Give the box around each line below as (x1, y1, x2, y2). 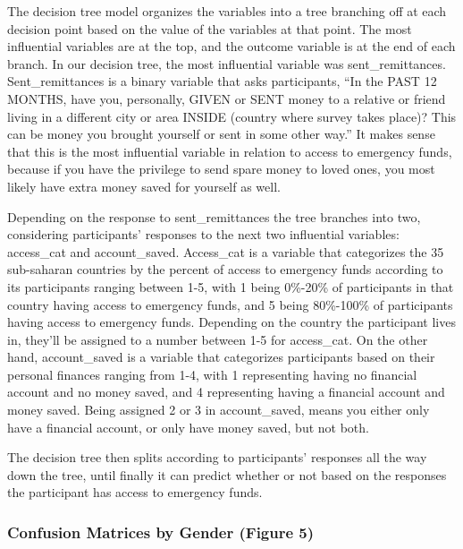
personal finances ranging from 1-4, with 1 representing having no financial (7, 365, 417, 383)
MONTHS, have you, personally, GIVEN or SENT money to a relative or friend (7, 89, 446, 107)
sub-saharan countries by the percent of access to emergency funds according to (7, 260, 443, 279)
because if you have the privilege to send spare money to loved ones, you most (7, 159, 435, 178)
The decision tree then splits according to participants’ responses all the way (7, 448, 427, 467)
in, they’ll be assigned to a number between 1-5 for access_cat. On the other (7, 330, 428, 348)
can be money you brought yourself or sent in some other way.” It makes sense (7, 124, 435, 143)
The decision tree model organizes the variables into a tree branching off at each (7, 2, 447, 20)
